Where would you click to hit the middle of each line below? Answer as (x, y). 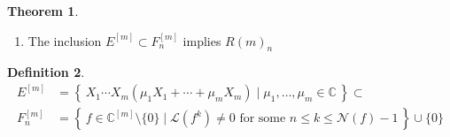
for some (263, 119)
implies (202, 40)
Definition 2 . (46, 72)
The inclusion (65, 40)
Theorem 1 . (43, 11)
